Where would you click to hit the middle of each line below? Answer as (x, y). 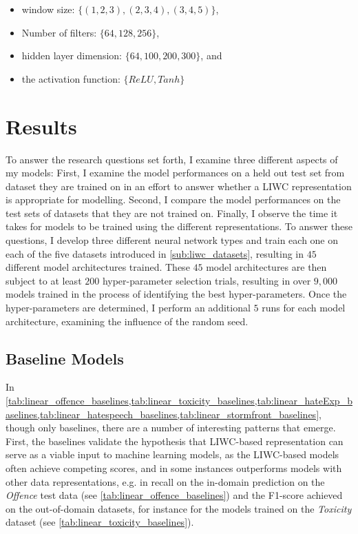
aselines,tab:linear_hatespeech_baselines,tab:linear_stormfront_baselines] (162, 414)
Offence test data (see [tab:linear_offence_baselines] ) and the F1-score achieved (174, 495)
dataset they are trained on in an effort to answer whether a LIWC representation (179, 186)
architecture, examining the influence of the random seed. (127, 321)
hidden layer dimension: (72, 55)
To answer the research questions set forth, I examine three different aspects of (172, 159)
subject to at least (44, 280)
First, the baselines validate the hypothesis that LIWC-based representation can (175, 441)
